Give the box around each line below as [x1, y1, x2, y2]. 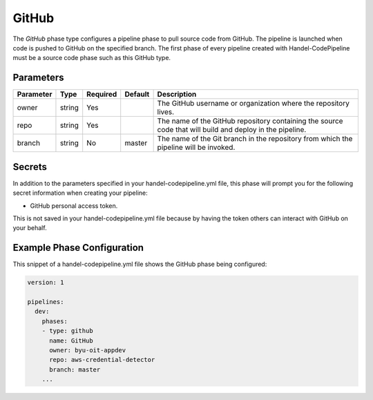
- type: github [41, 327, 93, 335]
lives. [157, 107, 175, 117]
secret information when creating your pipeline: [12, 189, 148, 197]
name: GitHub [49, 336, 93, 345]
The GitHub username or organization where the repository [157, 99, 350, 108]
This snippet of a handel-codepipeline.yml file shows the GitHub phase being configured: [12, 260, 267, 269]
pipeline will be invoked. [157, 142, 236, 152]
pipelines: [27, 298, 64, 305]
